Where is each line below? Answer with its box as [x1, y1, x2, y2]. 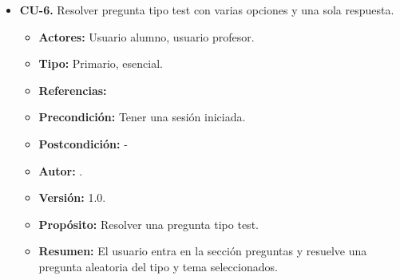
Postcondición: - [38, 135, 128, 152]
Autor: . [38, 162, 83, 179]
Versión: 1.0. [38, 189, 106, 206]
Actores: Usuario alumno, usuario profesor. [38, 28, 255, 45]
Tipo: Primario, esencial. [38, 55, 163, 72]
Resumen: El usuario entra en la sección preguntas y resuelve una [38, 243, 367, 259]
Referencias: [38, 81, 107, 98]
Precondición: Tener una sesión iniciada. [38, 108, 246, 125]
